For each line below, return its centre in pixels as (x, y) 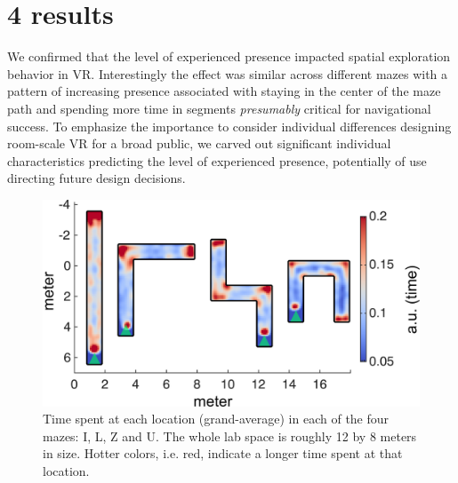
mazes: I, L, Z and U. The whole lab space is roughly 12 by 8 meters (230, 435)
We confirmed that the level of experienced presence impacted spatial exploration (229, 56)
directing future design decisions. (96, 178)
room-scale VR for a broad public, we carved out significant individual (199, 143)
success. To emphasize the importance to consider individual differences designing (229, 126)
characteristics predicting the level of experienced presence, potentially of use (217, 160)
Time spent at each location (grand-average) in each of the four (216, 419)
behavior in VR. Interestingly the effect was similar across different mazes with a (228, 73)
